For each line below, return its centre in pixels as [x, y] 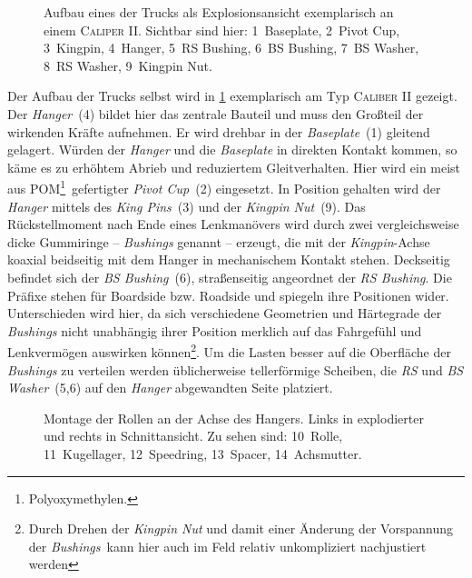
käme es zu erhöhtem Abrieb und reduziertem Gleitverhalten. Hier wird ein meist [234, 167]
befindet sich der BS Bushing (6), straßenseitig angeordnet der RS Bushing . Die [230, 277]
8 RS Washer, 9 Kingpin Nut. [128, 65]
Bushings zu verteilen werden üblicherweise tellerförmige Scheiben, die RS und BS [236, 369]
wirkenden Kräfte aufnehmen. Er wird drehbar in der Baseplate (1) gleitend [219, 131]
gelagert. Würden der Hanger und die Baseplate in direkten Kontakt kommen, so [232, 149]
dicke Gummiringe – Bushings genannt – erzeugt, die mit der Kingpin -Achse [219, 241]
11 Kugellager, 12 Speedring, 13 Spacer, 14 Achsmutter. [203, 453]
